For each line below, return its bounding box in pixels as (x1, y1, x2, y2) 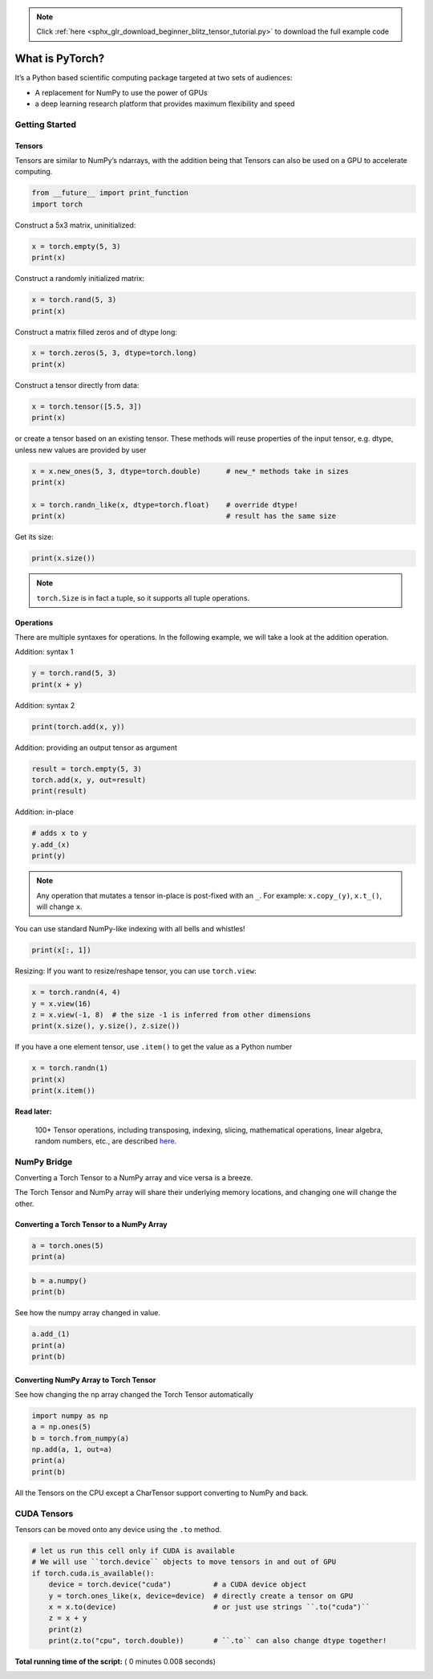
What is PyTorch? (14, 52, 105, 66)
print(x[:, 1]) (31, 946, 91, 955)
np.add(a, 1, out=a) (31, 1445, 112, 1454)
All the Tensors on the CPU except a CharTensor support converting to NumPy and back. (14, 1488, 309, 1498)
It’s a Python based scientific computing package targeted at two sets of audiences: (14, 73, 293, 83)
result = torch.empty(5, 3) (31, 764, 142, 773)
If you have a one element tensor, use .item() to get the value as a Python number (14, 1042, 293, 1052)
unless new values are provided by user (14, 445, 147, 454)
